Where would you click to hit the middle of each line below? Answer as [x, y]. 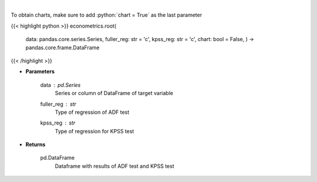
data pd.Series [60, 85]
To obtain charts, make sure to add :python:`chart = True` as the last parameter [107, 15]
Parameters [40, 72]
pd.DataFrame [58, 158]
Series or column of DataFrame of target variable [114, 93]
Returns [36, 144]
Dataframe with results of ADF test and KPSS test [114, 166]
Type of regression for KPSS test [95, 131]
